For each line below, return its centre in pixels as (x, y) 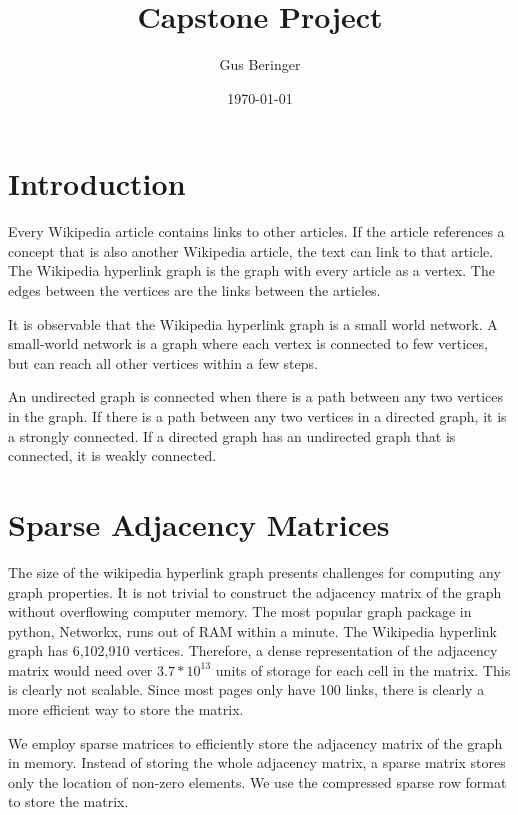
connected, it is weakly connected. (112, 455)
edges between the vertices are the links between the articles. (194, 290)
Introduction (97, 183)
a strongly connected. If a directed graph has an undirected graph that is (232, 435)
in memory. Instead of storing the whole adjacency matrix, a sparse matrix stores (257, 762)
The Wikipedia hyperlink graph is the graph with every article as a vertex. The (251, 270)
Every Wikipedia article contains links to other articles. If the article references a (256, 231)
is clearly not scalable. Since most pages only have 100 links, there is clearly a (246, 689)
